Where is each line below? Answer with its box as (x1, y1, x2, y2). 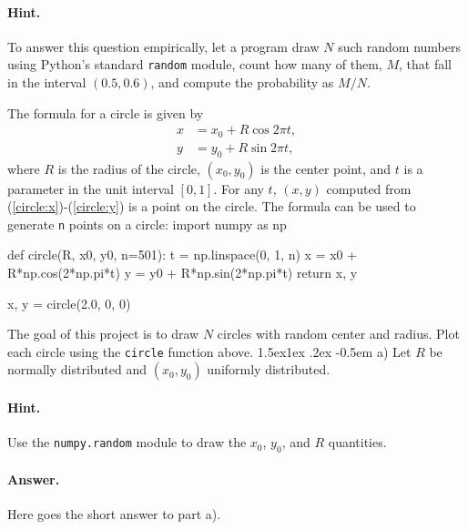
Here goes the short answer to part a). (7, 504, 221, 523)
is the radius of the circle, (57, 158, 200, 178)
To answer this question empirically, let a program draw (7, 36, 320, 56)
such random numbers (338, 36, 462, 56)
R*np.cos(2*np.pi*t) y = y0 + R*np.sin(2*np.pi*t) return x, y (7, 262, 358, 281)
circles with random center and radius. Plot (217, 324, 460, 343)
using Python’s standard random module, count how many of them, (7, 55, 382, 74)
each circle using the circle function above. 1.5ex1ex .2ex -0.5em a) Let (7, 341, 412, 361)
